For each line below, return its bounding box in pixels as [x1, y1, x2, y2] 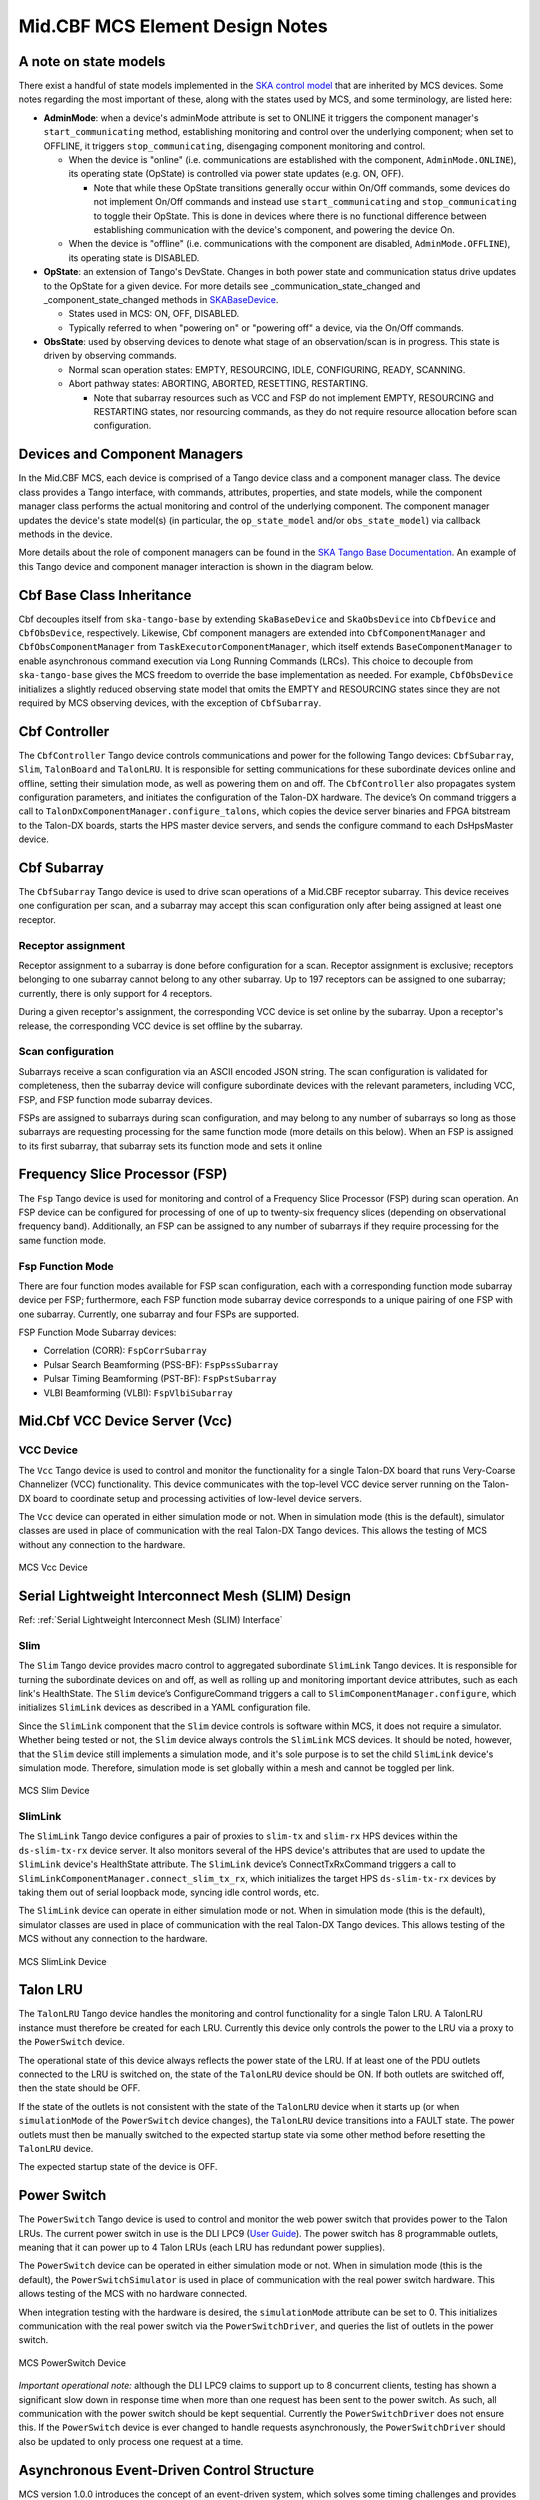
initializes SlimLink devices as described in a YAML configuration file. [18, 1701, 311, 1714]
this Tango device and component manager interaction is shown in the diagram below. [18, 560, 374, 572]
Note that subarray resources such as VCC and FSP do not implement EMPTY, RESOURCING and [93, 391, 494, 404]
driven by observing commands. [43, 350, 177, 362]
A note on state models [18, 53, 166, 70]
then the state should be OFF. [18, 2082, 141, 2094]
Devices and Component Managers [18, 446, 244, 463]
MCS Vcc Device [18, 1561, 89, 1574]
